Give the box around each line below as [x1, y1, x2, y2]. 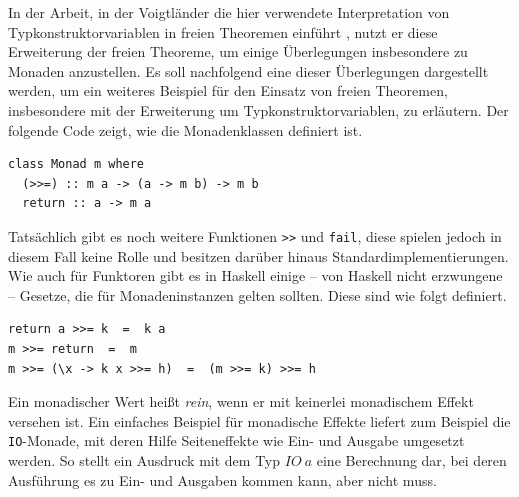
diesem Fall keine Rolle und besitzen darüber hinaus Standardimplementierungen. [8, 245, 509, 266]
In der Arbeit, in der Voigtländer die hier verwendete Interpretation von [8, 2, 450, 22]
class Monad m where [8, 157, 145, 172]
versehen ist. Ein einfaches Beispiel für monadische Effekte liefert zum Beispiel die [8, 410, 511, 431]
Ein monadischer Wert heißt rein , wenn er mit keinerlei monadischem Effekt [8, 391, 474, 412]
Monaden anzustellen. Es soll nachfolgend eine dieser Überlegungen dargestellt [8, 60, 489, 81]
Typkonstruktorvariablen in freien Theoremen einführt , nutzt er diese [8, 21, 438, 42]
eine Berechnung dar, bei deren [316, 450, 507, 470]
